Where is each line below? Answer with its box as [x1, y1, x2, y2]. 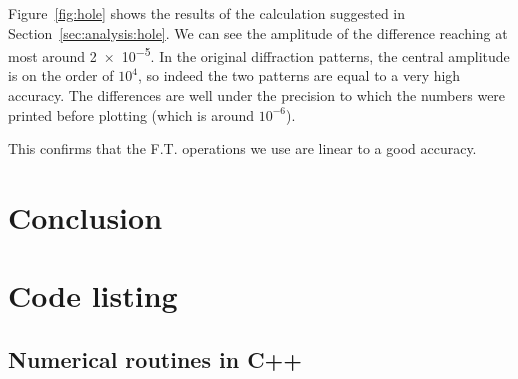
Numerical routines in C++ [8, 343, 303, 374]
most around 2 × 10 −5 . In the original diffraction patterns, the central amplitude [8, 43, 510, 66]
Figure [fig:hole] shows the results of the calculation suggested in [8, 3, 406, 23]
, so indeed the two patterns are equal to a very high [137, 65, 461, 86]
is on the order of [8, 65, 114, 86]
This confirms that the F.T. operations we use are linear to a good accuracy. [8, 138, 477, 159]
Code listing [8, 275, 178, 316]
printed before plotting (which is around [8, 104, 255, 125]
